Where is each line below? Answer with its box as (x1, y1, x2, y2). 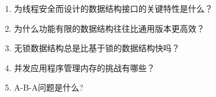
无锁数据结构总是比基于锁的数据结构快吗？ (14, 42, 180, 54)
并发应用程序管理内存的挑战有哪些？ (14, 61, 155, 73)
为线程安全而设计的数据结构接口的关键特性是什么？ (14, 2, 213, 14)
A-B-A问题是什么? (14, 81, 83, 93)
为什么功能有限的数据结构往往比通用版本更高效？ (14, 22, 205, 34)
